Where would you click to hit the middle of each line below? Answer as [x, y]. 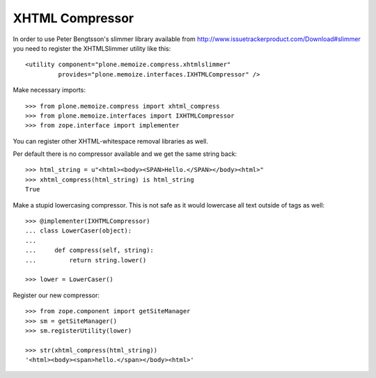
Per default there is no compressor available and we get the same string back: [125, 154]
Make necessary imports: [49, 90]
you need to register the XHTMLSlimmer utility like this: [92, 48]
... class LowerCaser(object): [79, 231]
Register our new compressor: [56, 295]
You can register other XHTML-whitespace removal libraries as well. [111, 141]
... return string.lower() [86, 260]
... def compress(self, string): [90, 250]
